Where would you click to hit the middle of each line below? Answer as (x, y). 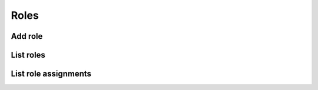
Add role (27, 36)
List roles (28, 55)
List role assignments (51, 74)
